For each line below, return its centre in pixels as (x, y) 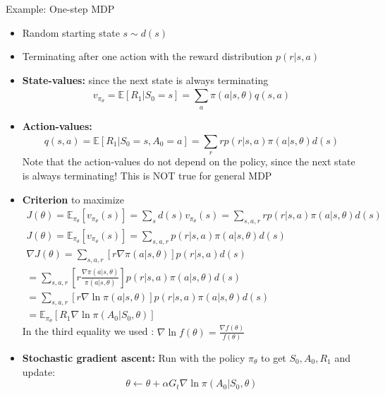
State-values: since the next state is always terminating (145, 79)
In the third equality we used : (88, 331)
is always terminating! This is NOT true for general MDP (147, 175)
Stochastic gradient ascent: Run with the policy (134, 357)
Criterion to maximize (73, 199)
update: (39, 371)
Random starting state (71, 32)
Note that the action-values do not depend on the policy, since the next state (189, 161)
